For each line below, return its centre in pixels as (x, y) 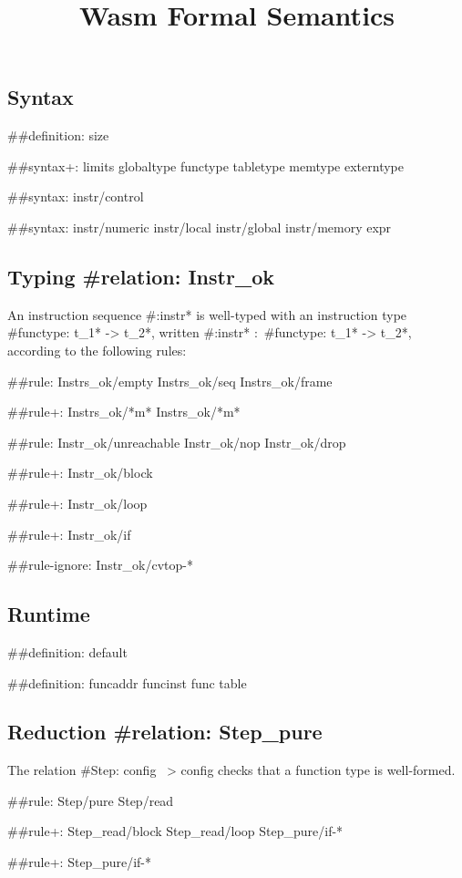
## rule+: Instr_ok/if (69, 534)
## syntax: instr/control (76, 196)
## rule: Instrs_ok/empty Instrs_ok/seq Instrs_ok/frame (170, 381)
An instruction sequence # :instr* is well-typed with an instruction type (207, 314)
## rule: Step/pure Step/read (91, 800)
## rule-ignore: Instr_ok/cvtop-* (100, 565)
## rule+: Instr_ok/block (80, 473)
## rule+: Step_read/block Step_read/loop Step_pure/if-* (175, 831)
